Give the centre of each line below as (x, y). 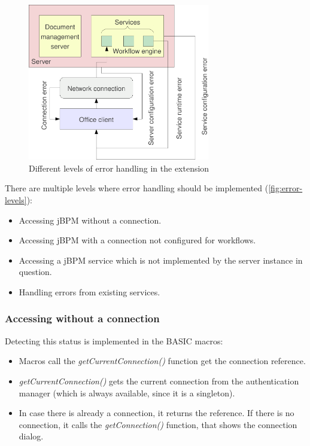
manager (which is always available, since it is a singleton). (127, 392)
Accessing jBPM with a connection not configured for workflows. (137, 240)
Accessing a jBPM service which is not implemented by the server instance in (161, 260)
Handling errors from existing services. (89, 291)
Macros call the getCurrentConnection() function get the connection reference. (162, 361)
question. (35, 272)
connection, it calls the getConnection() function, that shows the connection (158, 424)
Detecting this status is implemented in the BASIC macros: (114, 340)
